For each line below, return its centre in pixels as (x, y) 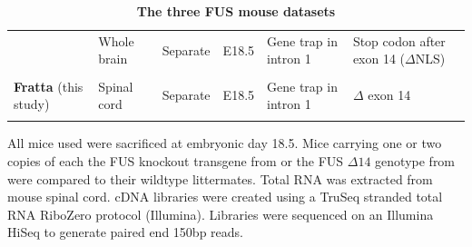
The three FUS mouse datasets (236, 11)
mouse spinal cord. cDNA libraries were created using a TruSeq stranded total (225, 197)
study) (32, 104)
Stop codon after (399, 40)
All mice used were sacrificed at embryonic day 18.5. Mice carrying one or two (225, 143)
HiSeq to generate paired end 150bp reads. (125, 232)
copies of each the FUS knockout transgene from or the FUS (176, 161)
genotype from (415, 161)
